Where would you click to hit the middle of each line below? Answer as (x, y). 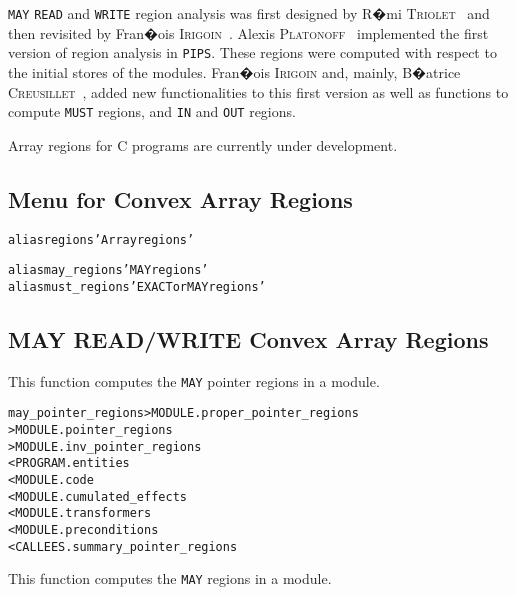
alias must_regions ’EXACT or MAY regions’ (137, 286)
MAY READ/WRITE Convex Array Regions (248, 338)
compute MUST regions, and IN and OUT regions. (152, 111)
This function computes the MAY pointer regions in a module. (194, 380)
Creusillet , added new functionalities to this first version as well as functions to (258, 91)
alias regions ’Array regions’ (101, 239)
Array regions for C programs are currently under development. (203, 144)
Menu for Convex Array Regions (180, 198)
